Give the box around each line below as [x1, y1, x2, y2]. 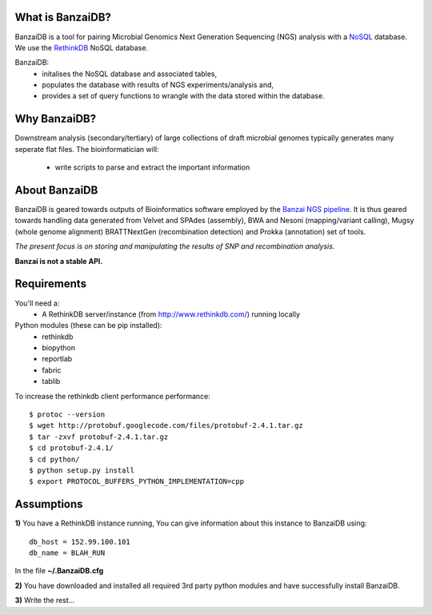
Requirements [14, 277, 87, 291]
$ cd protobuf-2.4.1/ [29, 444, 114, 453]
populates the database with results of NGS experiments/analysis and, [42, 80, 274, 90]
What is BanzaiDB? [14, 10, 112, 24]
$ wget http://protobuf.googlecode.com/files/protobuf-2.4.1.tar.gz [29, 421, 303, 430]
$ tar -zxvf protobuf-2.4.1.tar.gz [29, 432, 169, 441]
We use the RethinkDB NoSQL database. [14, 42, 148, 52]
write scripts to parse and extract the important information [54, 162, 250, 172]
